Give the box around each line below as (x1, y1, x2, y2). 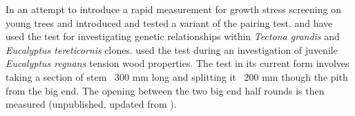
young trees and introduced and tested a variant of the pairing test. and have (6, 15, 333, 30)
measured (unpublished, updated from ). (6, 97, 177, 111)
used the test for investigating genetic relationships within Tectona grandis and (6, 29, 340, 43)
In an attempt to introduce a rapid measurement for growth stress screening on (6, 2, 341, 16)
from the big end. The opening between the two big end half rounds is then (6, 83, 325, 97)
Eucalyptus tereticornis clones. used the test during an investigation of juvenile (6, 42, 338, 57)
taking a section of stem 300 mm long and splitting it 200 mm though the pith (6, 69, 348, 84)
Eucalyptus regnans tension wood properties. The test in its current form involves (6, 56, 349, 70)
